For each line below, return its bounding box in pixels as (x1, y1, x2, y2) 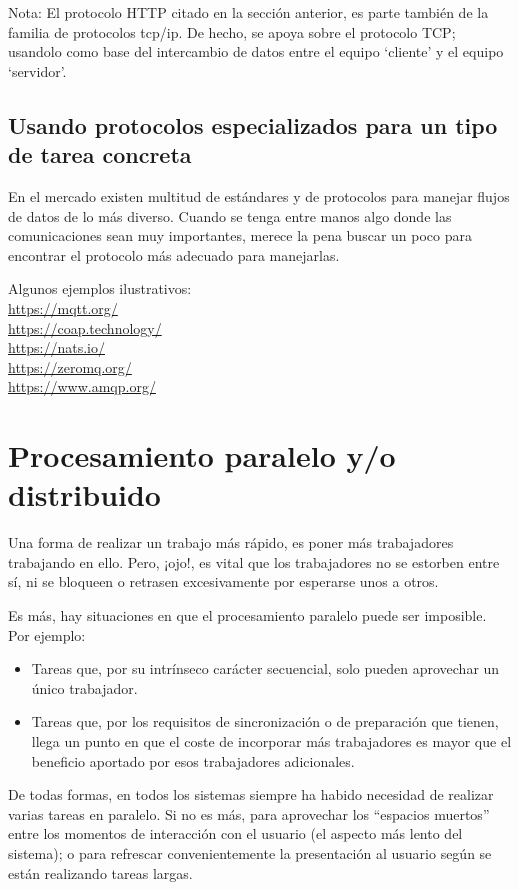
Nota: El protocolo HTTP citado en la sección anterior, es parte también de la (8, 2, 489, 22)
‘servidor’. (8, 60, 67, 81)
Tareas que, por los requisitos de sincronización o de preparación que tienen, (31, 711, 499, 732)
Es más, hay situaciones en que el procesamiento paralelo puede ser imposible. (8, 605, 487, 625)
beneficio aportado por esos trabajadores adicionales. (31, 750, 355, 771)
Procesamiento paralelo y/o (8, 435, 396, 476)
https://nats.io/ (8, 337, 106, 358)
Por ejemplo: (8, 624, 86, 645)
